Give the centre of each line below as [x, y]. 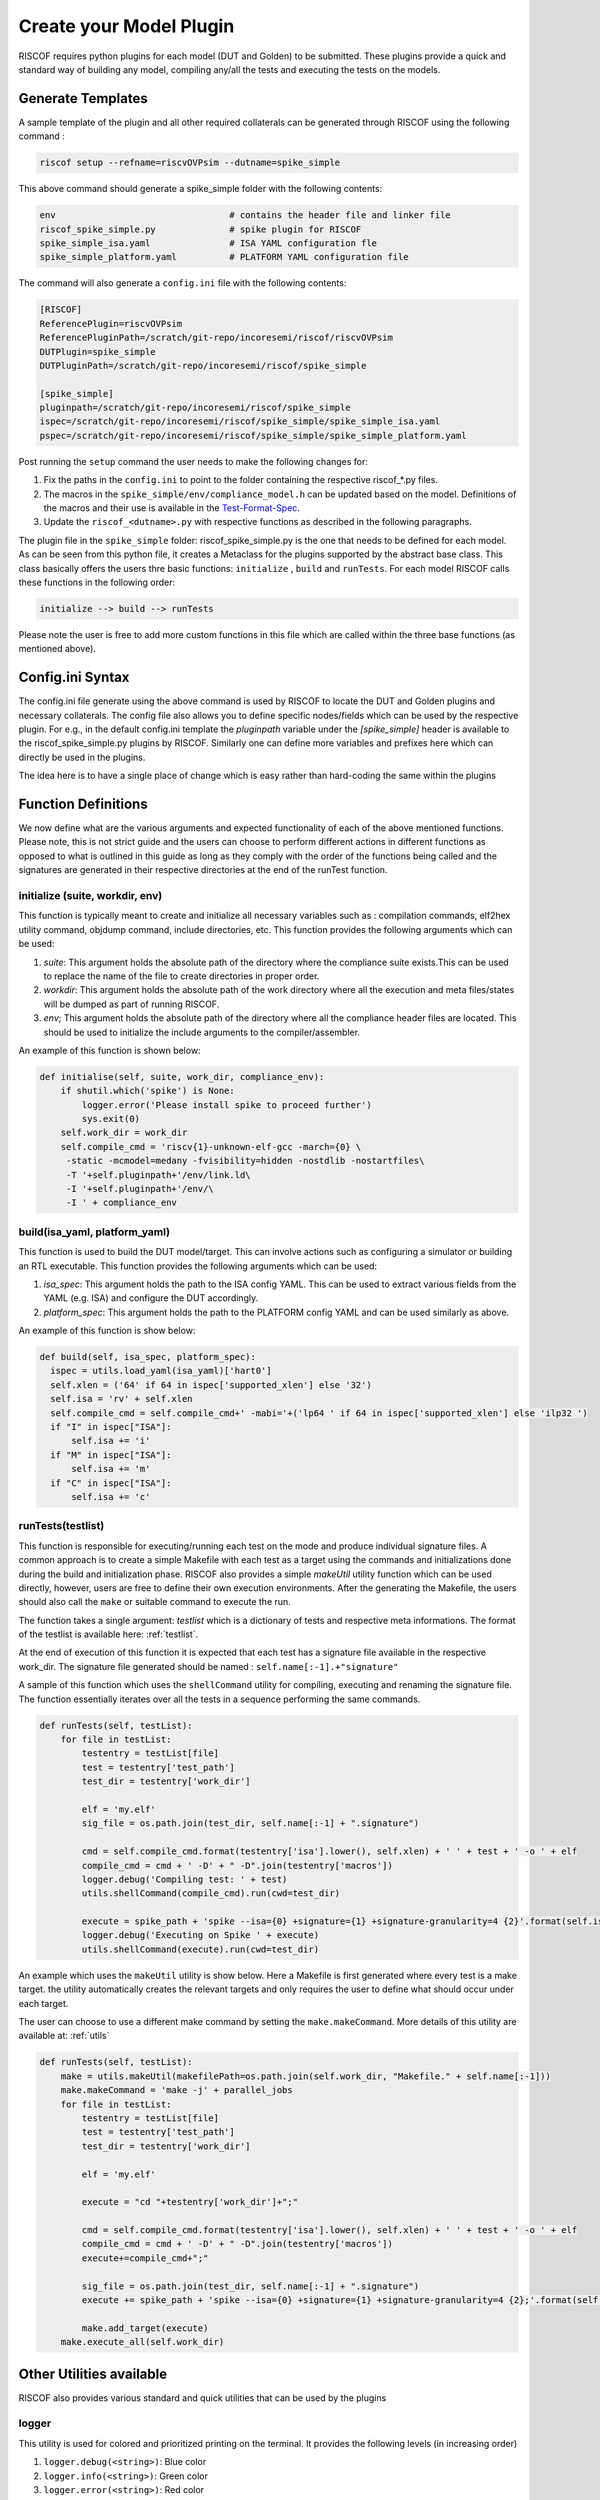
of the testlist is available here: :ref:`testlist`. [108, 1634]
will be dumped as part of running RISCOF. [131, 1004]
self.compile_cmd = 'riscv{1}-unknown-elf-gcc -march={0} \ [211, 1146]
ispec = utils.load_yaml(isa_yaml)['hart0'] [161, 1371]
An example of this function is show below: [107, 1331]
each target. [43, 2003]
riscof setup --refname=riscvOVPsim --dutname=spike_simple [190, 163]
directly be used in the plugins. [82, 757]
